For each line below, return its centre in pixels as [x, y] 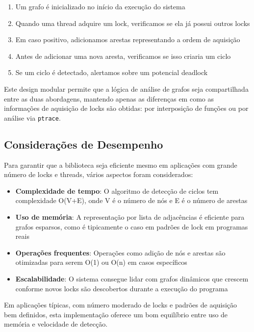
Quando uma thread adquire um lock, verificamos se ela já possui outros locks [133, 23]
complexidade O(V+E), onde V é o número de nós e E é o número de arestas [131, 200]
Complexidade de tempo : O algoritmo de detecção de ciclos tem [117, 191]
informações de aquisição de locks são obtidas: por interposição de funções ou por [126, 108]
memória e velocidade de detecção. [56, 324]
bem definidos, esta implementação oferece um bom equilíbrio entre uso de [116, 314]
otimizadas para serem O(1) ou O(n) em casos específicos [101, 262]
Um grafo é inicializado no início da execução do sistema [100, 6]
